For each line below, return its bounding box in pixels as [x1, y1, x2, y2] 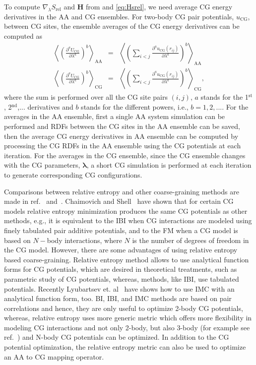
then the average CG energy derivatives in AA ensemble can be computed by [4, 130, 239, 141]
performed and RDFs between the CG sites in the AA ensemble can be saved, [4, 121, 240, 131]
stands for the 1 [200, 92, 249, 102]
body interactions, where [47, 235, 122, 245]
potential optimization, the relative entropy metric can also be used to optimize [4, 342, 246, 352]
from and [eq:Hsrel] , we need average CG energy [86, 1, 233, 11]
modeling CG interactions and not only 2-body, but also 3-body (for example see [4, 322, 250, 332]
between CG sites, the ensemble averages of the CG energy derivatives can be [4, 21, 240, 31]
